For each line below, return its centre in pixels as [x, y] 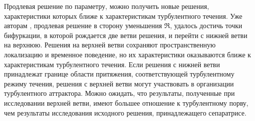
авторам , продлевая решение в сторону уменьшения [83, 25]
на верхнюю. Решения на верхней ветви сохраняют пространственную [110, 45]
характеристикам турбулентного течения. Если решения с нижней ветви [112, 64]
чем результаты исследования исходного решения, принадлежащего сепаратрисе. [125, 112]
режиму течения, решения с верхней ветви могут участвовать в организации [119, 83]
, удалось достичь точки [206, 25]
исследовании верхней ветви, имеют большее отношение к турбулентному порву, [126, 102]
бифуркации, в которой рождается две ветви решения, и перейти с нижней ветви [126, 35]
